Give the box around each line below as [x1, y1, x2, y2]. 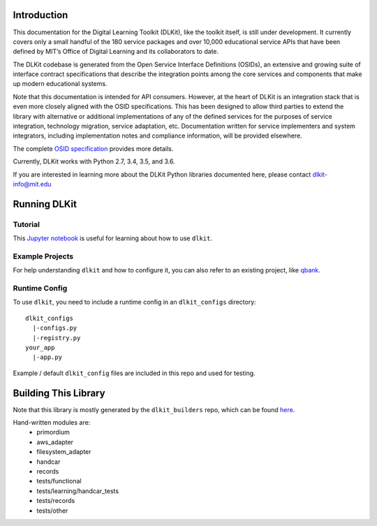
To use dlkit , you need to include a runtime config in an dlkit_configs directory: [13, 298, 256, 307]
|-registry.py [32, 334, 81, 342]
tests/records [36, 497, 75, 505]
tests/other [36, 506, 68, 515]
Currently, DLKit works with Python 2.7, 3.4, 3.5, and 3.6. [13, 157, 175, 166]
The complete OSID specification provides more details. [13, 144, 174, 153]
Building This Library [13, 387, 105, 399]
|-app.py [32, 353, 63, 361]
